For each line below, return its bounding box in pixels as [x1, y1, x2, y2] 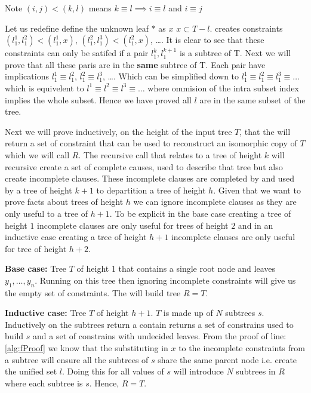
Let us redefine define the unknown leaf [5, 22, 149, 34]
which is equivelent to [5, 81, 84, 94]
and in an [238, 219, 273, 231]
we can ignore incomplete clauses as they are [133, 195, 297, 208]
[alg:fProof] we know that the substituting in [5, 342, 168, 354]
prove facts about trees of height [5, 195, 124, 208]
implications [5, 70, 49, 82]
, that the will [239, 125, 291, 137]
